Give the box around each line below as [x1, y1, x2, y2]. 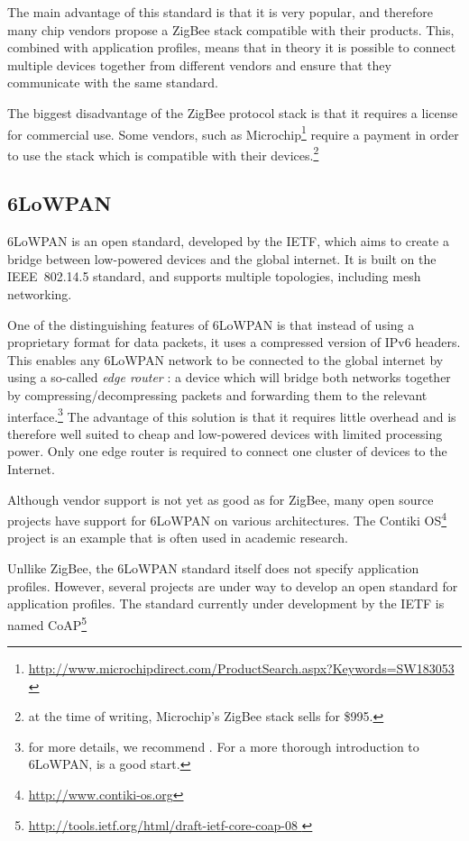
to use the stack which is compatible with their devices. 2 [7, 142, 319, 164]
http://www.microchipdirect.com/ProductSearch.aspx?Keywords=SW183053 [28, 659, 455, 678]
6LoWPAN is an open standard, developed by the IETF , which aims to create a [7, 232, 449, 251]
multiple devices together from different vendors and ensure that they [7, 55, 391, 74]
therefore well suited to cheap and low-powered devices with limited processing [7, 424, 443, 443]
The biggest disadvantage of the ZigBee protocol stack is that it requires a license [7, 103, 458, 122]
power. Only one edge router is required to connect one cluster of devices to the [7, 442, 447, 461]
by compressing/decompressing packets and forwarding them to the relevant [7, 386, 428, 405]
